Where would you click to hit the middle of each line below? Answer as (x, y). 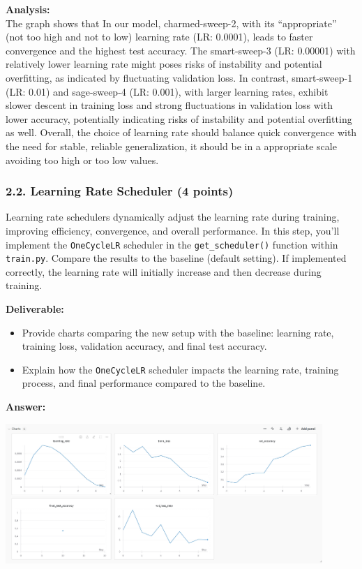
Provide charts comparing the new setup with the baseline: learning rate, (178, 332)
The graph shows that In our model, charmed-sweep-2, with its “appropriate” (171, 23)
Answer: (26, 407)
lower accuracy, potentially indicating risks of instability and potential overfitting (179, 118)
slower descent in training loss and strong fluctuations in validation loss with (169, 105)
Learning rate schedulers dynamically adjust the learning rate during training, (173, 217)
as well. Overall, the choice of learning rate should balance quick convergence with (181, 132)
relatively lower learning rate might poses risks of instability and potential (164, 64)
